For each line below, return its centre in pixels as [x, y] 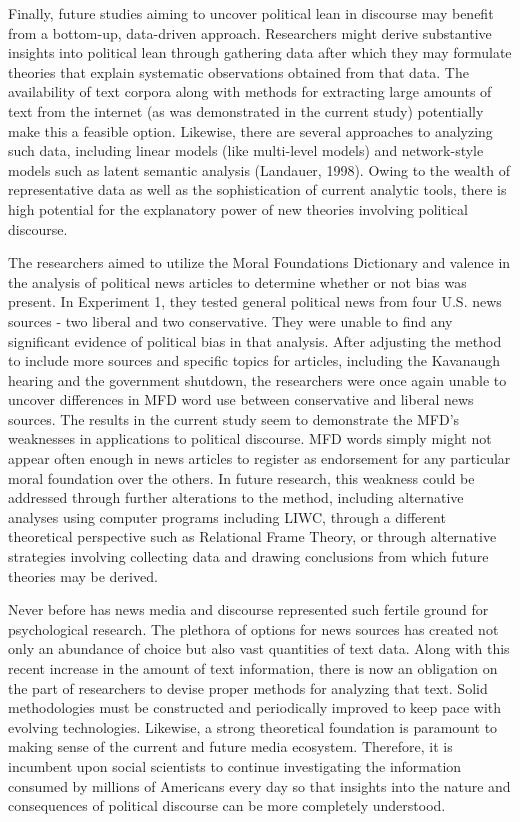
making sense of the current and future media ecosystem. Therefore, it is [230, 746]
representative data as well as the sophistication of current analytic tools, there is [257, 189]
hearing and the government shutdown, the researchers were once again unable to [257, 379]
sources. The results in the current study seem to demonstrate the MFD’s [234, 418]
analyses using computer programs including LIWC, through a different [227, 516]
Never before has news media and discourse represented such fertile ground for [248, 609]
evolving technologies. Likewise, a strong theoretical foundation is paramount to [253, 726]
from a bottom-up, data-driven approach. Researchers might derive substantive [250, 32]
